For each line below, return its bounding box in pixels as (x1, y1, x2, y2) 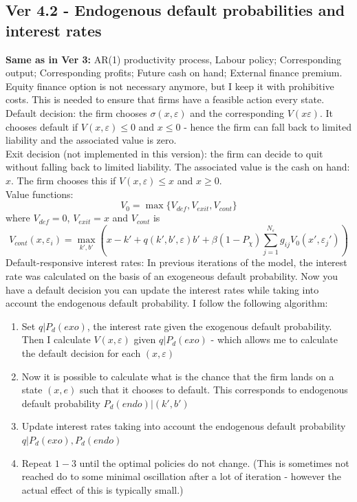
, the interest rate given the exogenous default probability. (87, 318, 332, 333)
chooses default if (6, 119, 78, 133)
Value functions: (6, 186, 74, 201)
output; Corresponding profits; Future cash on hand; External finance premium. (6, 65, 343, 80)
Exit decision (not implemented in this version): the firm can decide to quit (6, 146, 323, 160)
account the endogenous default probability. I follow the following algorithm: (6, 296, 328, 310)
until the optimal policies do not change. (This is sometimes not (79, 455, 349, 470)
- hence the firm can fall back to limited (184, 119, 351, 133)
